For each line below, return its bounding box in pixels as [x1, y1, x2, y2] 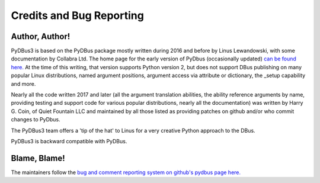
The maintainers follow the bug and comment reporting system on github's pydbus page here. [11, 169, 241, 176]
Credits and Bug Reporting [11, 9, 145, 22]
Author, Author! [11, 31, 71, 41]
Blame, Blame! [11, 153, 65, 163]
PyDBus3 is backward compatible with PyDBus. [11, 137, 127, 145]
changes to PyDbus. [11, 116, 60, 123]
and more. [11, 80, 36, 87]
